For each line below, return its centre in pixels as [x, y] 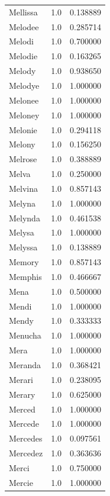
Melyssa [23, 247]
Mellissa [23, 12]
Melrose [23, 159]
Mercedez [26, 453]
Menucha [25, 335]
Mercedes [26, 438]
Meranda [25, 365]
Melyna [22, 203]
